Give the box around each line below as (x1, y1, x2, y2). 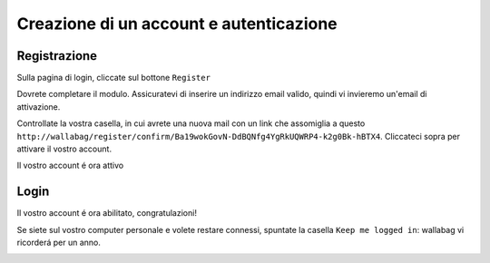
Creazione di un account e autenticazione (16, 14, 338, 34)
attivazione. (16, 101, 61, 112)
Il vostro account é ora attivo (16, 160, 124, 171)
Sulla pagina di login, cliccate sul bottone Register (16, 73, 211, 83)
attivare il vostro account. (16, 143, 113, 154)
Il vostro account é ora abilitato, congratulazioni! (16, 208, 197, 219)
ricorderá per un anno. (16, 237, 102, 248)
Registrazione (16, 48, 98, 63)
